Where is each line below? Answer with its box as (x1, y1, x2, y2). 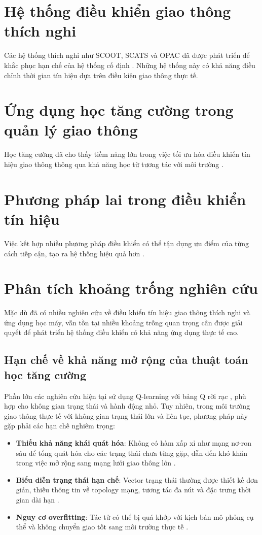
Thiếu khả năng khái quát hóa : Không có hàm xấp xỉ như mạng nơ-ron (16, 437, 251, 448)
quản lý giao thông (4, 119, 138, 140)
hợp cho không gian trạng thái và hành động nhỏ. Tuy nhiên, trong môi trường (4, 400, 250, 411)
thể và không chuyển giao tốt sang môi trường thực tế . (16, 521, 189, 532)
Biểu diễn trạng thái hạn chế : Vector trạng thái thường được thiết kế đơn (16, 474, 258, 485)
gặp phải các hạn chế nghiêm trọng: (4, 420, 115, 431)
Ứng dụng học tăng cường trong (4, 99, 234, 120)
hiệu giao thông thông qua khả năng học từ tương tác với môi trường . (4, 159, 223, 169)
